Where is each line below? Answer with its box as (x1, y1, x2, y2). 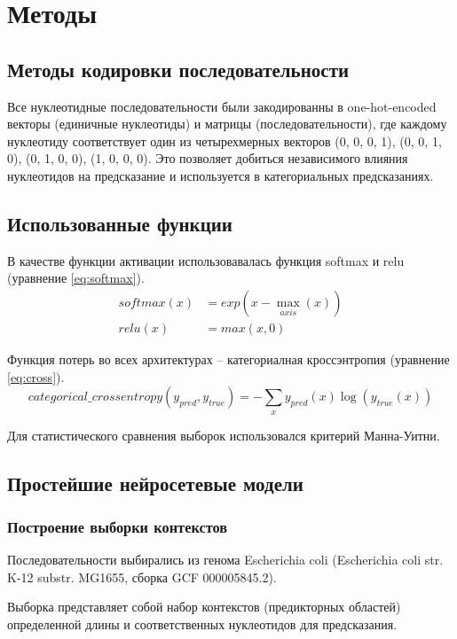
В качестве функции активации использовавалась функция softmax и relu (7, 251, 405, 269)
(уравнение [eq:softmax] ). (7, 269, 145, 287)
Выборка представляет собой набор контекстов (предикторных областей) (7, 597, 401, 616)
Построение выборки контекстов (7, 515, 228, 537)
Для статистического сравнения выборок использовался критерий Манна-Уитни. (7, 425, 440, 444)
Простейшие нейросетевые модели (7, 469, 303, 496)
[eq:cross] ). (7, 367, 65, 386)
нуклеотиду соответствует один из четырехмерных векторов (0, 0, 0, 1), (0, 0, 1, (7, 131, 442, 150)
